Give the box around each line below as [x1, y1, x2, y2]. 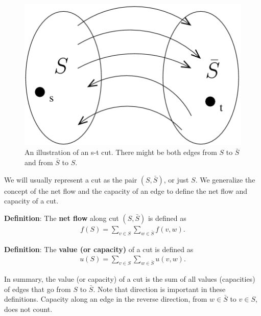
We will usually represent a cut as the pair [4, 174, 137, 185]
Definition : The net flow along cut [4, 212, 119, 223]
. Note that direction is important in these [93, 283, 226, 294]
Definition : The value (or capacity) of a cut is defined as [4, 243, 194, 254]
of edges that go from [4, 283, 71, 294]
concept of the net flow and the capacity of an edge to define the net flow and [4, 185, 247, 196]
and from [25, 156, 53, 167]
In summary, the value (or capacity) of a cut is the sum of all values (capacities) [4, 273, 255, 284]
